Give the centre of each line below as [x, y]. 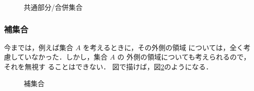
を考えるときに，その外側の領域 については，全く [163, 47]
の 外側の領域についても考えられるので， [184, 57]
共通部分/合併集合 [53, 7]
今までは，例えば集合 [39, 47]
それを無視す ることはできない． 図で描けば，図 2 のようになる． [108, 66]
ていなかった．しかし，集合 [63, 57]
